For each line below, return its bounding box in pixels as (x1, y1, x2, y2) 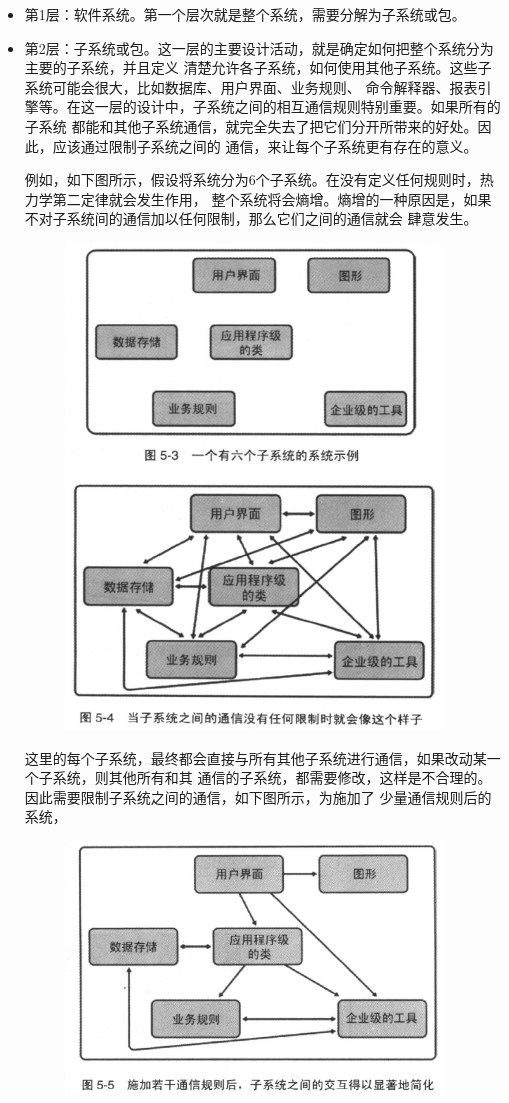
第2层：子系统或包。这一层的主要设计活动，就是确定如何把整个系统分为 (24, 37, 494, 58)
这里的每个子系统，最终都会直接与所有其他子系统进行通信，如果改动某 (24, 747, 487, 768)
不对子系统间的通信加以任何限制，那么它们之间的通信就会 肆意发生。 (24, 208, 478, 229)
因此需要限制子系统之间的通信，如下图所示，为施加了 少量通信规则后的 (24, 786, 492, 807)
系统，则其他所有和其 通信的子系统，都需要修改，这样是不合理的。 (52, 767, 492, 788)
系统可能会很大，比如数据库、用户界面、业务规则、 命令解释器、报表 (24, 76, 478, 97)
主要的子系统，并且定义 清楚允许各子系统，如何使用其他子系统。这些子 (24, 57, 492, 78)
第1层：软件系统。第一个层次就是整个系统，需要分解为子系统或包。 (24, 4, 466, 24)
